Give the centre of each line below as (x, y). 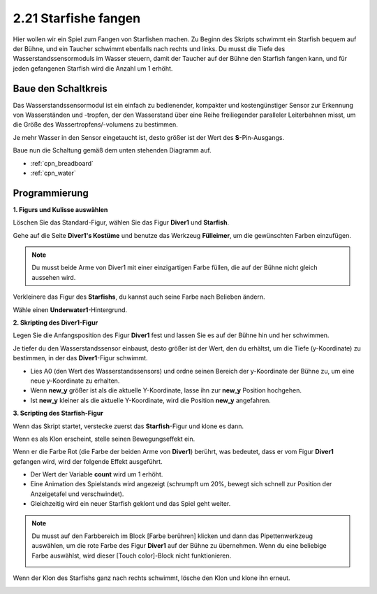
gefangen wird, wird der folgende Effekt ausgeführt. (88, 461)
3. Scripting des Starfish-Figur (58, 413)
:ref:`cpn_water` (53, 173)
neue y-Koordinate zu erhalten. (75, 381)
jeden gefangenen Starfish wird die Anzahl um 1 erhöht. (93, 68)
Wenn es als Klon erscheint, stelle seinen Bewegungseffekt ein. (104, 439)
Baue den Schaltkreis (60, 89)
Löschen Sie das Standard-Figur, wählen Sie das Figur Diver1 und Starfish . (121, 222)
